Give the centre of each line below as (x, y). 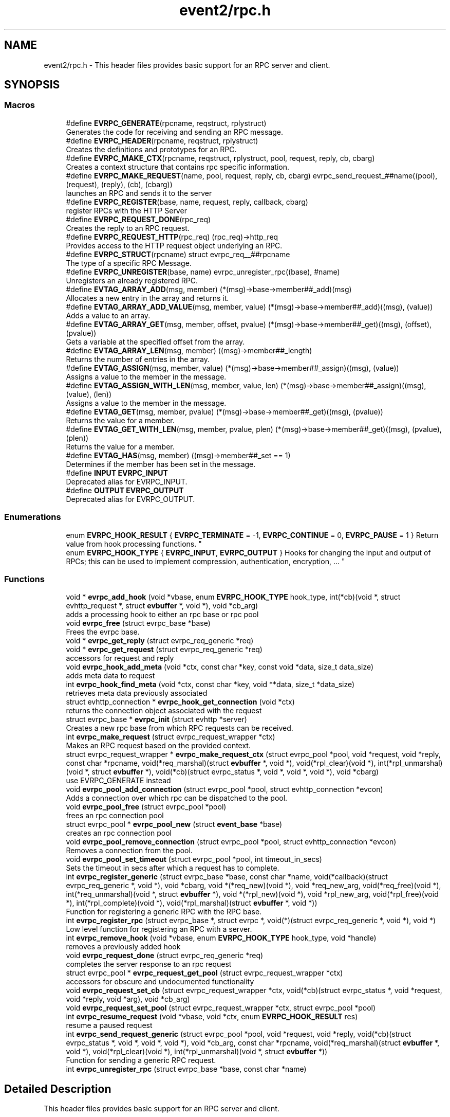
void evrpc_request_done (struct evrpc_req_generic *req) (165, 956)
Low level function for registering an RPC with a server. (159, 929)
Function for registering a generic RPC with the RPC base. (164, 912)
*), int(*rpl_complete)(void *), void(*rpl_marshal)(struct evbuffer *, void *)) (192, 903)
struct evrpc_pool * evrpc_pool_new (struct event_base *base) (174, 824)
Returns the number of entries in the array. (138, 359)
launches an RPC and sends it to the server (139, 193)
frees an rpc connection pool (115, 816)
